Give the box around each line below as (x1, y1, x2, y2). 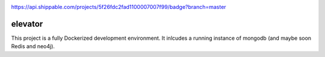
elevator (11, 18, 43, 29)
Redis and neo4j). (11, 43, 55, 50)
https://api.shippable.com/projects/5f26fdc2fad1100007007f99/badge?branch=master (11, 4, 226, 10)
